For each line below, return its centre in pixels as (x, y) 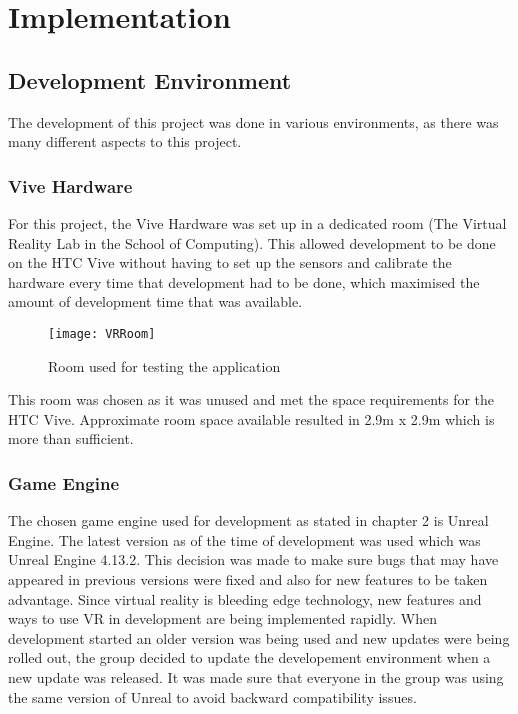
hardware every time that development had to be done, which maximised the (244, 281)
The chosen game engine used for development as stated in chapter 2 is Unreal (248, 520)
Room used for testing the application (164, 365)
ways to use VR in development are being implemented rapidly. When (222, 618)
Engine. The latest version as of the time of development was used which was (244, 539)
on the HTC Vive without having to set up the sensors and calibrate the (230, 262)
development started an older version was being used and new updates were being (259, 637)
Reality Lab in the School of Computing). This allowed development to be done (252, 242)
